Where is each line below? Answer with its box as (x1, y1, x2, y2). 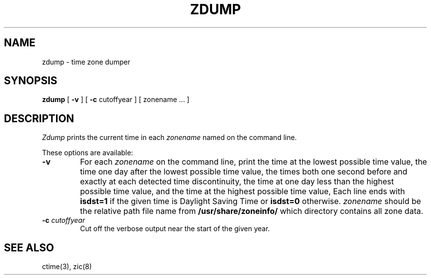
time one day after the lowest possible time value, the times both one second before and (80, 167, 407, 177)
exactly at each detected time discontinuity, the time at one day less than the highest (80, 176, 394, 187)
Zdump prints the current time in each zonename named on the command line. (42, 133, 297, 142)
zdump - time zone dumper (42, 57, 130, 66)
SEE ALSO (4, 241, 54, 254)
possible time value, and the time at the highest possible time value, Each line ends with (80, 186, 405, 197)
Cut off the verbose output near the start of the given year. (80, 224, 270, 233)
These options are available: (42, 148, 133, 157)
